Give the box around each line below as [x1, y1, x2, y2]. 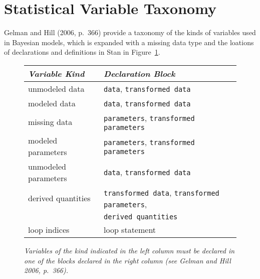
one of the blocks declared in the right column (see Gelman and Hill [24, 255, 231, 265]
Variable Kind [28, 67, 85, 79]
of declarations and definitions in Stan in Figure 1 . [4, 47, 160, 57]
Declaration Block [103, 67, 175, 79]
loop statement [103, 223, 156, 235]
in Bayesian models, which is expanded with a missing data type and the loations [4, 37, 254, 47]
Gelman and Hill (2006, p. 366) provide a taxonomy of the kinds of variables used [4, 27, 256, 38]
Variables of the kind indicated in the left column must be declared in [24, 245, 235, 255]
